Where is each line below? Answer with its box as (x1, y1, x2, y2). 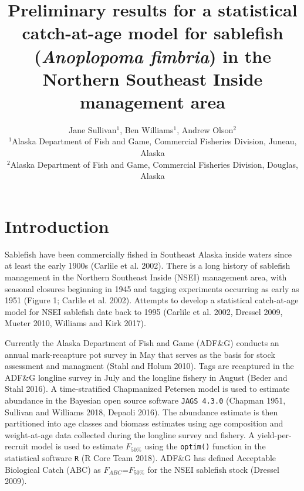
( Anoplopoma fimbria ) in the (33, 43, 272, 68)
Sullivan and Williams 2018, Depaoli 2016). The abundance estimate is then (5, 405, 278, 418)
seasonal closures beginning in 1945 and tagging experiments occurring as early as (5, 282, 299, 294)
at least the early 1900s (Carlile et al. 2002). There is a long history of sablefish (5, 259, 291, 272)
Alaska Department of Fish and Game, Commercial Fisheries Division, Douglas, (10, 158, 298, 170)
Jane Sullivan (68, 123, 117, 136)
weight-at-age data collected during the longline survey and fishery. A (5, 428, 255, 441)
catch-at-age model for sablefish (22, 21, 283, 45)
